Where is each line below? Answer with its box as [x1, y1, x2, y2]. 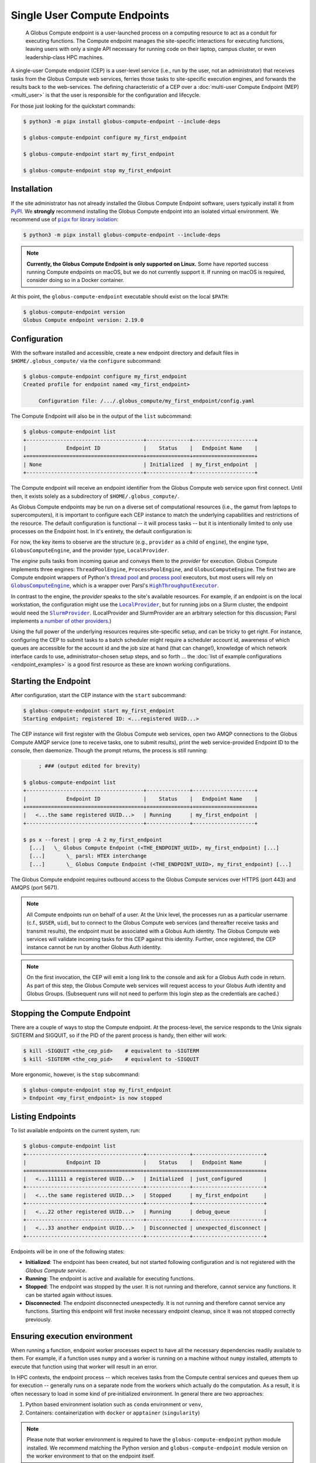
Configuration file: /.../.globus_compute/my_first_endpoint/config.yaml [38, 398, 255, 404]
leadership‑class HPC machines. [25, 53, 104, 61]
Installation [11, 184, 53, 194]
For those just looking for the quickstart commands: [11, 102, 136, 109]
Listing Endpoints [11, 1112, 76, 1122]
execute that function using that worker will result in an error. [11, 1363, 158, 1370]
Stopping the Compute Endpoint [11, 1008, 131, 1018]
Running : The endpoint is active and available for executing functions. [25, 1275, 195, 1282]
